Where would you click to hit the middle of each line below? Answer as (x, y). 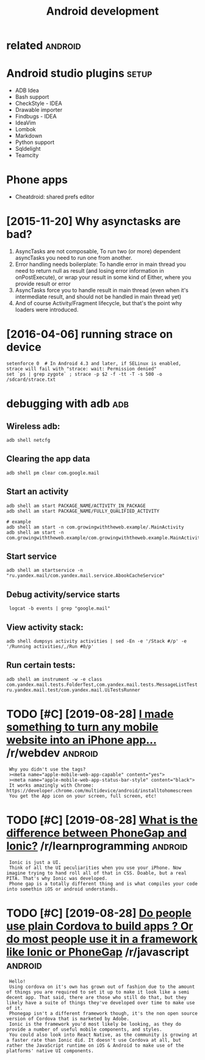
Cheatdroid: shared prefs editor (55, 197)
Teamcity (27, 155)
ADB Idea (27, 90)
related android (44, 45)
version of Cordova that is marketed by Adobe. (68, 1019)
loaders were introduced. (47, 310)
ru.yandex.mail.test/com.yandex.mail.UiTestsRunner (73, 690)
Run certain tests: (41, 665)
